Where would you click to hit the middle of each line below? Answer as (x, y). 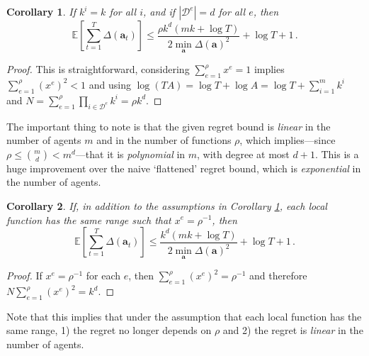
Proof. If (24, 276)
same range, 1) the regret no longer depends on (109, 330)
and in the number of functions (164, 140)
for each (103, 276)
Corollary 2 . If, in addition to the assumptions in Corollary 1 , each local (167, 205)
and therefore (278, 276)
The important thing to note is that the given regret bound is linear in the (169, 126)
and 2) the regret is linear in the (293, 330)
